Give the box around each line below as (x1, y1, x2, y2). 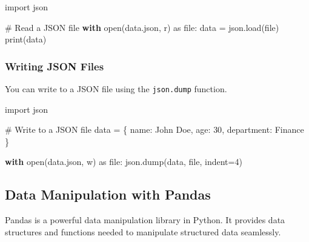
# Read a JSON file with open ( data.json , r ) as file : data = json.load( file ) (5, 21, 279, 33)
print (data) (5, 33, 47, 45)
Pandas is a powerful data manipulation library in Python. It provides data (5, 213, 285, 226)
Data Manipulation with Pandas (5, 185, 211, 204)
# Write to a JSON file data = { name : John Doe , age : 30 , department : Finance (5, 123, 304, 136)
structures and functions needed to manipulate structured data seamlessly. (5, 225, 281, 238)
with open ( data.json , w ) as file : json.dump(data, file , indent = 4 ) (5, 155, 242, 168)
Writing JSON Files (5, 58, 104, 73)
